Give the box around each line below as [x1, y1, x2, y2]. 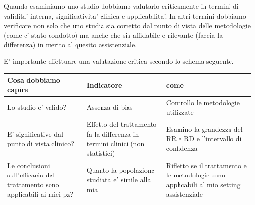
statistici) [86, 147, 115, 158]
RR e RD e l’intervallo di [166, 133, 242, 144]
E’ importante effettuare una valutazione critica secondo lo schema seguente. [4, 56, 234, 66]
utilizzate [166, 107, 194, 117]
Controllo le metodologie [166, 97, 240, 107]
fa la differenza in [86, 128, 139, 139]
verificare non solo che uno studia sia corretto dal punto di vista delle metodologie [4, 20, 251, 30]
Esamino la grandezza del [166, 123, 243, 134]
